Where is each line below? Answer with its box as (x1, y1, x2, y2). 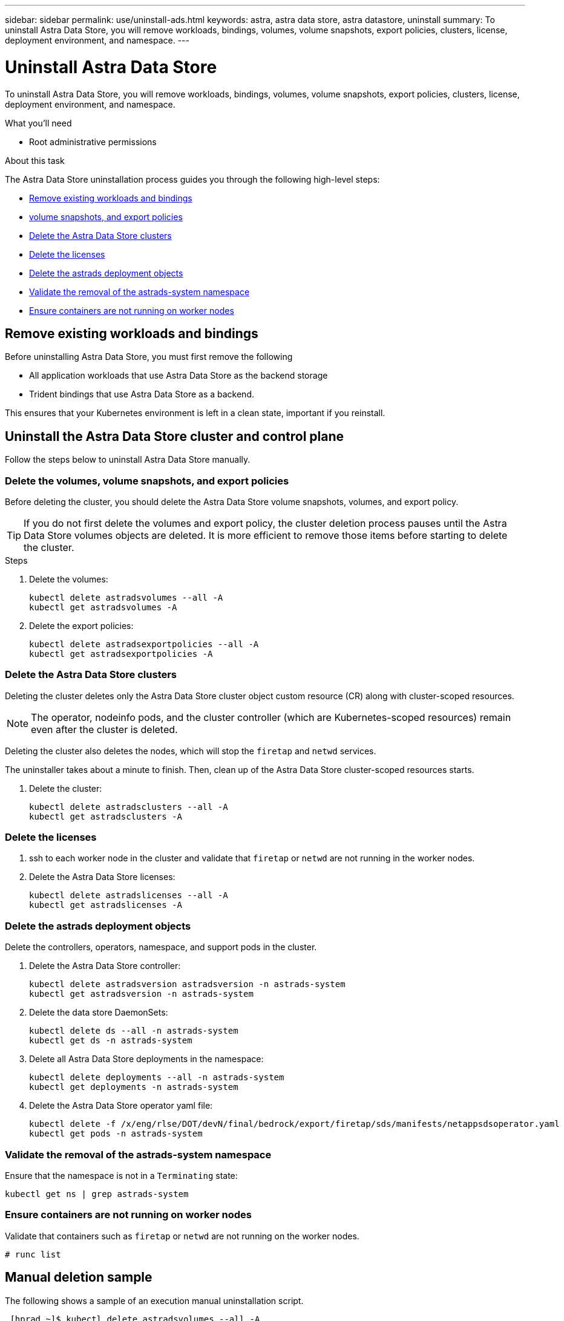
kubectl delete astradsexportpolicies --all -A (29, 639, 259, 649)
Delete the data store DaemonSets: (29, 1007, 168, 1018)
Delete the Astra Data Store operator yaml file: (29, 1100, 213, 1111)
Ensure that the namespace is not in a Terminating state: (5, 1170, 238, 1181)
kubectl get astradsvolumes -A (29, 602, 177, 612)
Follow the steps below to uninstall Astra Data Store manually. (5, 454, 251, 465)
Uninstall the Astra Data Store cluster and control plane (5, 428, 344, 444)
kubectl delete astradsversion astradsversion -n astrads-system (29, 979, 346, 990)
